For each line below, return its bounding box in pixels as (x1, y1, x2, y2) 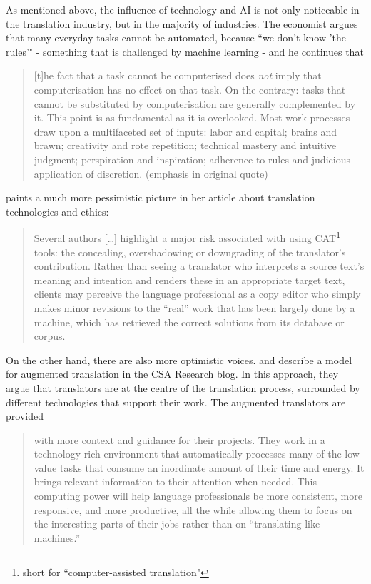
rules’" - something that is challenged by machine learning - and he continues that (6, 44, 364, 59)
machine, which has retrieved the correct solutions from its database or (34, 314, 345, 329)
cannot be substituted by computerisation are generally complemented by (34, 96, 356, 111)
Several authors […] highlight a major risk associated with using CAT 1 (34, 228, 340, 245)
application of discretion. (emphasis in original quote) (34, 166, 268, 181)
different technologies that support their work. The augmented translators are (6, 394, 346, 409)
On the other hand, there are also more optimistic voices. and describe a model (6, 352, 352, 367)
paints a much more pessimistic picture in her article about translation (6, 190, 315, 205)
